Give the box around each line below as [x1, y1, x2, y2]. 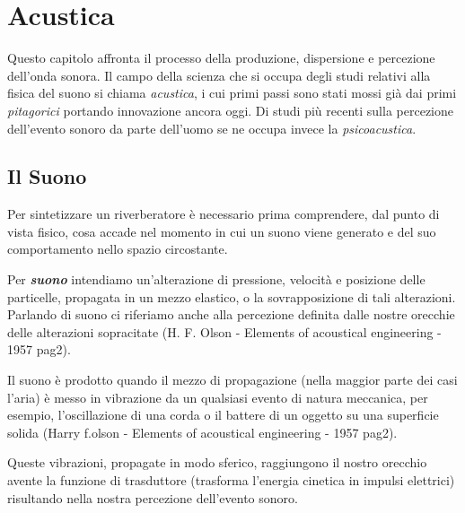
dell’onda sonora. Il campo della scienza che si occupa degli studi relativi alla [7, 65, 431, 84]
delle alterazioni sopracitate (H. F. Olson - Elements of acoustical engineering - [7, 322, 442, 341]
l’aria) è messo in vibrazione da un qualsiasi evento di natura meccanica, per [7, 387, 428, 406]
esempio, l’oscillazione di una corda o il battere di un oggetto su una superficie [7, 405, 439, 424]
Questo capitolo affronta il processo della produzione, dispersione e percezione [7, 48, 435, 67]
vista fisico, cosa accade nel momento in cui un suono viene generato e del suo [7, 222, 436, 240]
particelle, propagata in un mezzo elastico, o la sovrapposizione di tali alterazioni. [7, 287, 456, 306]
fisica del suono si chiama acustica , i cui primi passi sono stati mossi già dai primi [7, 83, 457, 102]
